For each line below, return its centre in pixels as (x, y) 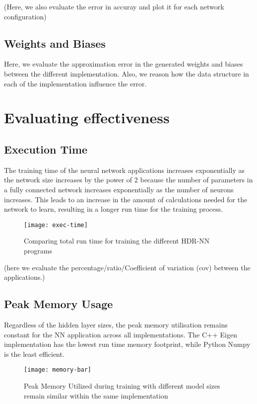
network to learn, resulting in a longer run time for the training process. (114, 209)
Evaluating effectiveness (87, 118)
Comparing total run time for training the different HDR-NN (117, 241)
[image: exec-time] (56, 225)
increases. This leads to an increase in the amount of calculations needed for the (126, 199)
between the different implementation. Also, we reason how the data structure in (127, 73)
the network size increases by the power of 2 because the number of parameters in (128, 180)
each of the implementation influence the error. (75, 83)
